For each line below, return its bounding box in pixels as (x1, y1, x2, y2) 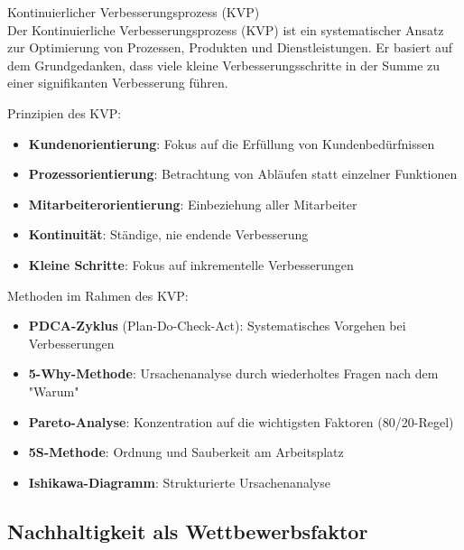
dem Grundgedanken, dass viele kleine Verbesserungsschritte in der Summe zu (7, 55, 441, 74)
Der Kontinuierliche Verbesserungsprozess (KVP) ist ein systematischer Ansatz (7, 20, 444, 39)
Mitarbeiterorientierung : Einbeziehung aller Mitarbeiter (28, 194, 357, 213)
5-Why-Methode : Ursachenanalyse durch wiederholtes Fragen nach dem (28, 364, 439, 383)
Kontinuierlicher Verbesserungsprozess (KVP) (7, 3, 260, 21)
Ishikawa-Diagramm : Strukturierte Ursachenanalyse (28, 472, 330, 491)
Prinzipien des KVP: (7, 103, 122, 122)
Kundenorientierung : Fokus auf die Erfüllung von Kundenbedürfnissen (28, 134, 435, 153)
